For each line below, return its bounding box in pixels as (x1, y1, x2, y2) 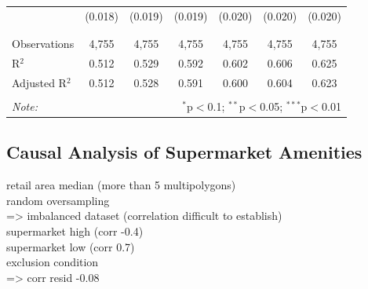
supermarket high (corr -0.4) (6, 222, 144, 239)
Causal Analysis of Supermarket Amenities (6, 140, 363, 164)
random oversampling (6, 192, 110, 208)
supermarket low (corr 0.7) (6, 238, 135, 254)
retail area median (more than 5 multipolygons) (6, 177, 236, 193)
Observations (12, 35, 75, 52)
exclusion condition (6, 254, 99, 270)
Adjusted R (12, 74, 67, 90)
